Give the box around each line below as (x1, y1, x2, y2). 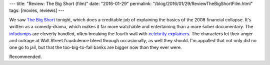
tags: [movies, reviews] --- (9, 7, 65, 13)
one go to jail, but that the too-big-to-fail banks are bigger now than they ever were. (9, 45, 182, 51)
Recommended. (9, 54, 42, 60)
